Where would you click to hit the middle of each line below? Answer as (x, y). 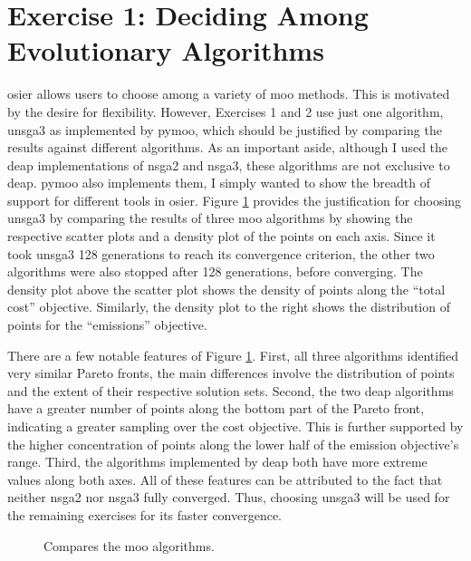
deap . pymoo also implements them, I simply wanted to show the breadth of (219, 183)
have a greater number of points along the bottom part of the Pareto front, (216, 408)
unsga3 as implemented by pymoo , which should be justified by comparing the (225, 129)
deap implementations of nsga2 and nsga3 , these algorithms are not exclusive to (229, 164)
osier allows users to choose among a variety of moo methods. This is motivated (229, 94)
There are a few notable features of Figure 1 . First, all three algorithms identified (233, 355)
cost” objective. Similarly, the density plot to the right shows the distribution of (229, 307)
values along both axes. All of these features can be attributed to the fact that (225, 479)
